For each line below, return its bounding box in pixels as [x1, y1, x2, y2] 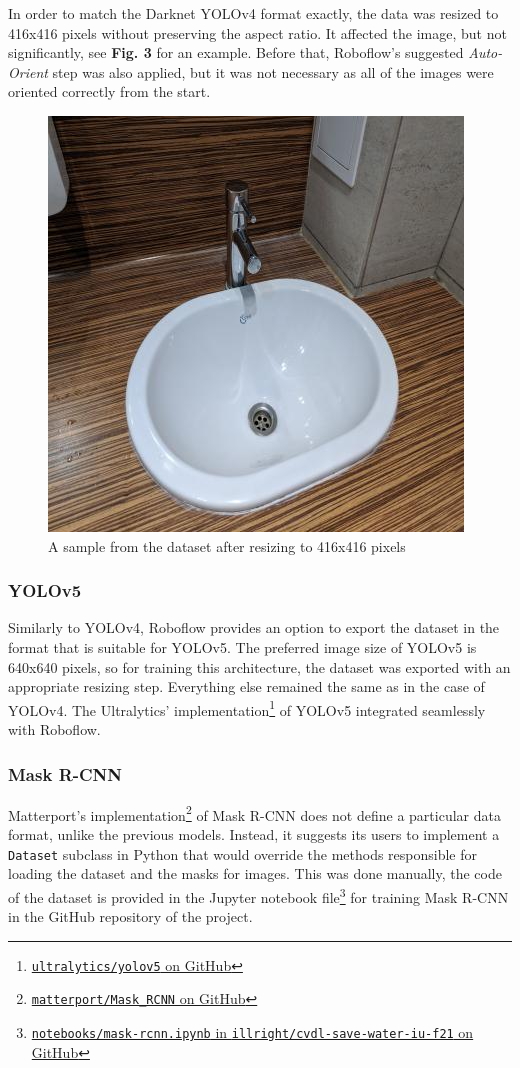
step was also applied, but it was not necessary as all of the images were [52, 61, 494, 82]
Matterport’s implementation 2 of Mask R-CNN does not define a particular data [8, 801, 501, 825]
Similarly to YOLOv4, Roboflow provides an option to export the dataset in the [8, 617, 500, 638]
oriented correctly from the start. [8, 81, 211, 102]
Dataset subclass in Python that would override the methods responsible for [8, 843, 478, 864]
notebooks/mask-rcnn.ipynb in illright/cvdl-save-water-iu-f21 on [31, 1022, 474, 1043]
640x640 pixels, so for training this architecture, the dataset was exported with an [8, 656, 511, 677]
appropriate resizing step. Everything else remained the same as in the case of [8, 676, 485, 697]
